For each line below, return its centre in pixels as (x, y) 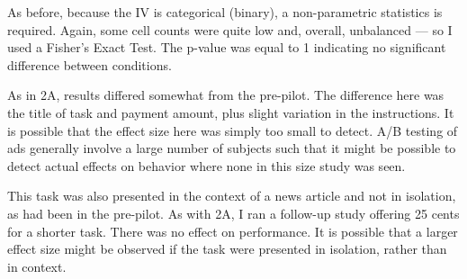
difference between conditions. (90, 64)
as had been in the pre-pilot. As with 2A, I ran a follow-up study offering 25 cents (233, 213)
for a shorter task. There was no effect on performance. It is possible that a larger (233, 231)
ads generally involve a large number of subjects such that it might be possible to (232, 148)
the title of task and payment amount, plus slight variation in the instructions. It (231, 112)
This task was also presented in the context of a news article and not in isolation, (232, 196)
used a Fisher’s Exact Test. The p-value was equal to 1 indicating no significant (227, 47)
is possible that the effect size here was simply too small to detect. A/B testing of (233, 130)
